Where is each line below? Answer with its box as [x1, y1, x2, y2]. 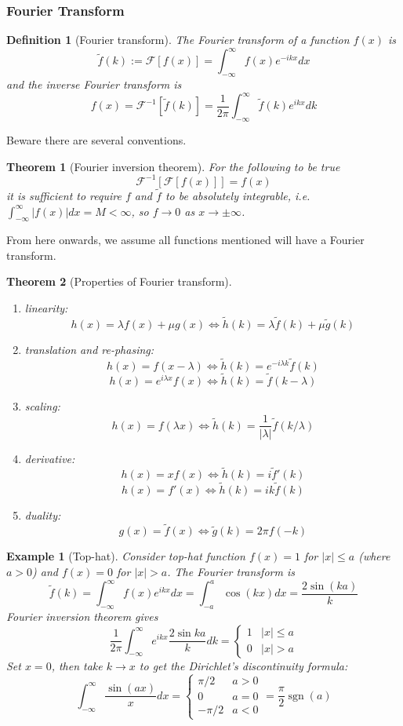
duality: [24, 506, 61, 523]
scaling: [24, 397, 60, 414]
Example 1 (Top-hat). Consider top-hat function [6, 548, 245, 564]
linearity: [24, 300, 68, 316]
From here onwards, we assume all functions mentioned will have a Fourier [6, 232, 365, 248]
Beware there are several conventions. [6, 132, 187, 148]
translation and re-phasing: [24, 341, 154, 357]
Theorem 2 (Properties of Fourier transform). [6, 273, 232, 290]
